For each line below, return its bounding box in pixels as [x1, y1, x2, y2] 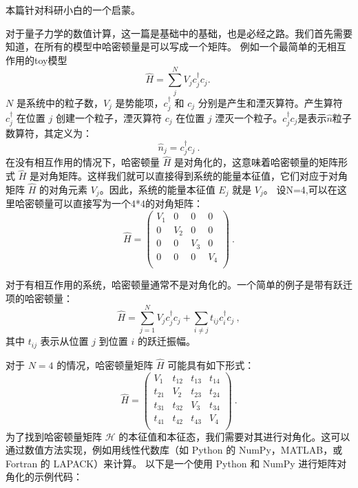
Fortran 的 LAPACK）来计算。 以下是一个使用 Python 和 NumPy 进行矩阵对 [6, 456, 347, 470]
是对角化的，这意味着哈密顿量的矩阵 [173, 155, 338, 169]
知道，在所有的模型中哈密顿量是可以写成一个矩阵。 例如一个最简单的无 [6, 39, 327, 54]
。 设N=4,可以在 [263, 182, 337, 197]
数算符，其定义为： [6, 126, 92, 140]
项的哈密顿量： [6, 290, 73, 305]
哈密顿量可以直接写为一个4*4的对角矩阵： [14, 196, 203, 211]
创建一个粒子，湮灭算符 [55, 110, 162, 125]
